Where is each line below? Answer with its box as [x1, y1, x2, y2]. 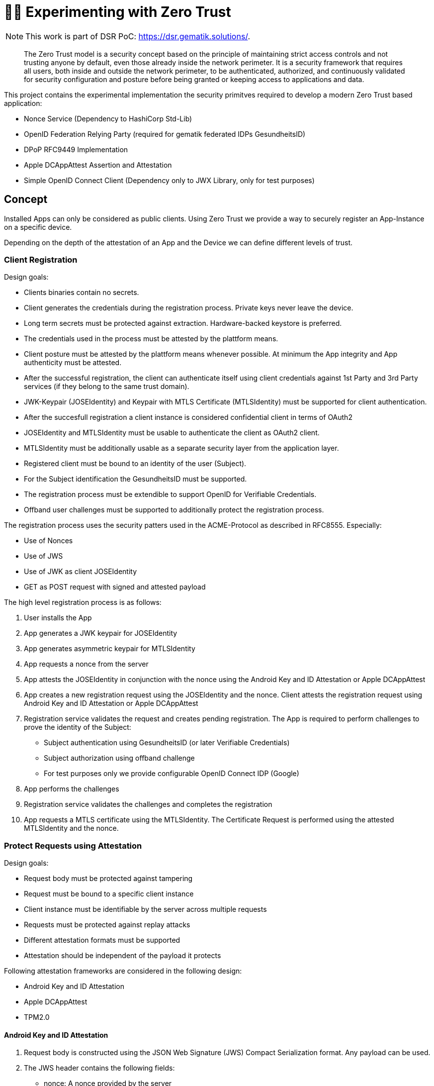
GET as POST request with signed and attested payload [24, 583, 206, 592]
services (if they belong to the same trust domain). [24, 382, 189, 391]
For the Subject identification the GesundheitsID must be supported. [24, 475, 247, 484]
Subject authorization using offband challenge [44, 754, 195, 763]
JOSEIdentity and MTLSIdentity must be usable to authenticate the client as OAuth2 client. [24, 428, 320, 437]
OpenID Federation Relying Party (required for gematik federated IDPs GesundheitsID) [24, 129, 306, 138]
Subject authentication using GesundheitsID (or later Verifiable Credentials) [44, 738, 290, 747]
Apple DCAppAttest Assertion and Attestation [24, 160, 172, 169]
